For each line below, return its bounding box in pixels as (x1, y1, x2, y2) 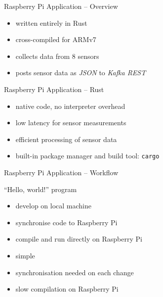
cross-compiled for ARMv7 (15, 34, 96, 45)
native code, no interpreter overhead (15, 100, 125, 111)
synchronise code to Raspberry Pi (15, 217, 118, 227)
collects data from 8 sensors (15, 50, 99, 61)
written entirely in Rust (15, 17, 87, 28)
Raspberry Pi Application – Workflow (4, 167, 119, 177)
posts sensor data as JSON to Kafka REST (15, 67, 146, 78)
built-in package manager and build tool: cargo (15, 150, 160, 161)
